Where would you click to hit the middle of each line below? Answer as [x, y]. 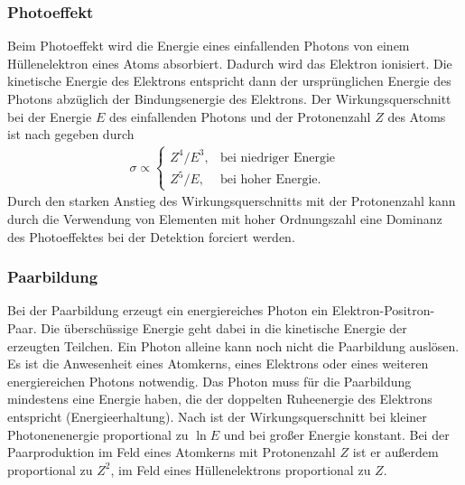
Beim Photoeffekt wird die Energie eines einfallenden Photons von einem [209, 46]
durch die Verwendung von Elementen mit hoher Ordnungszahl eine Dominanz [225, 218]
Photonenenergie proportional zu [98, 434]
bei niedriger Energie [278, 158]
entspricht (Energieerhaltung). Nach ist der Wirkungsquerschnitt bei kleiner [217, 416]
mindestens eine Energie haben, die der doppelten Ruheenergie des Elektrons [220, 399]
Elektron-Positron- [383, 310]
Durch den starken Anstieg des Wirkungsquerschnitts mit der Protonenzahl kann [232, 201]
